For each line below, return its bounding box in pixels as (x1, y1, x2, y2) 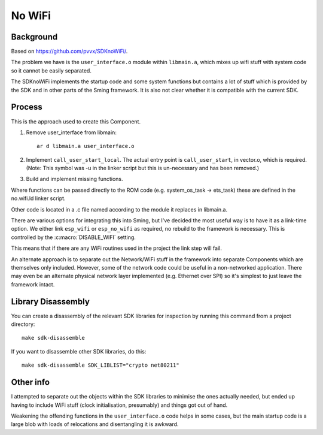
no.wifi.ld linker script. (11, 195, 66, 202)
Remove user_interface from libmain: (26, 129, 117, 136)
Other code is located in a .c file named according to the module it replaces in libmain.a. (11, 206, 227, 213)
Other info (11, 377, 50, 388)
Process (11, 102, 42, 112)
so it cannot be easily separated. (11, 67, 92, 74)
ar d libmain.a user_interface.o (36, 143, 135, 150)
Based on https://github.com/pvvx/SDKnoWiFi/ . (11, 48, 128, 55)
